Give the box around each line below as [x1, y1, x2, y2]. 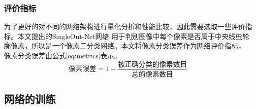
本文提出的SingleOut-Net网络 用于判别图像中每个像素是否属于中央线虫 [17, 31, 243, 41]
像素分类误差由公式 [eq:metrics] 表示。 [4, 50, 121, 60]
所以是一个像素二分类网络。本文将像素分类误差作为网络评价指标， [31, 40, 245, 51]
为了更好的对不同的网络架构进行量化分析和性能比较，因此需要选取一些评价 [4, 21, 245, 32]
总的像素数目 [131, 71, 173, 78]
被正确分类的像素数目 [118, 61, 187, 68]
